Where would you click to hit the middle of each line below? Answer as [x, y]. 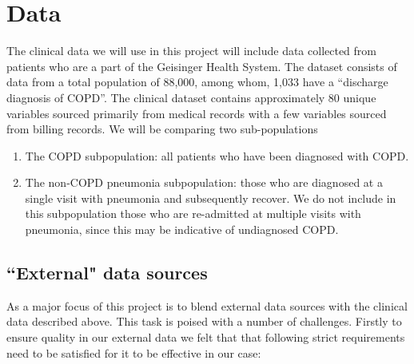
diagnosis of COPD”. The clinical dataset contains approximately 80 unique [191, 97]
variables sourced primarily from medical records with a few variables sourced [197, 113]
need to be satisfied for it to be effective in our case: [134, 352]
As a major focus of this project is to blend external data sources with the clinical [207, 305]
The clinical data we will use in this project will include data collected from [191, 51]
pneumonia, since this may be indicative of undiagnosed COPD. [182, 229]
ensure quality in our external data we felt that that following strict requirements [206, 337]
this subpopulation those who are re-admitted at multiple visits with [193, 214]
